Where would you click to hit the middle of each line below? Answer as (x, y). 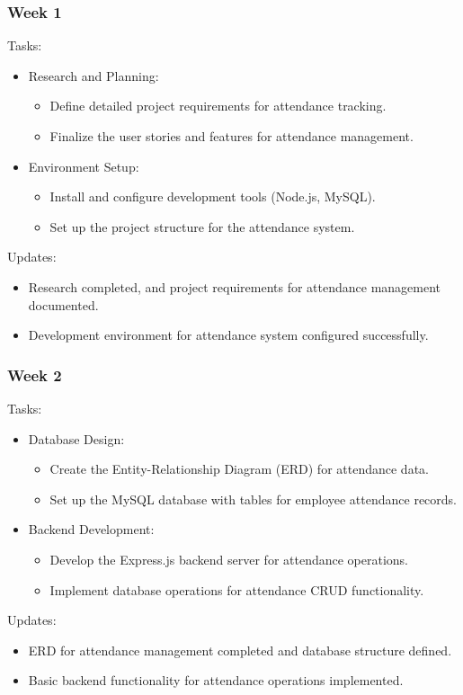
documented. (63, 304)
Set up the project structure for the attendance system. (202, 226)
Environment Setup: (84, 166)
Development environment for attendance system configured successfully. (228, 335)
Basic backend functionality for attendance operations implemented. (216, 680)
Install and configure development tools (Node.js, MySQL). (213, 196)
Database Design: (76, 438)
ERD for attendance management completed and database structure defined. (240, 650)
